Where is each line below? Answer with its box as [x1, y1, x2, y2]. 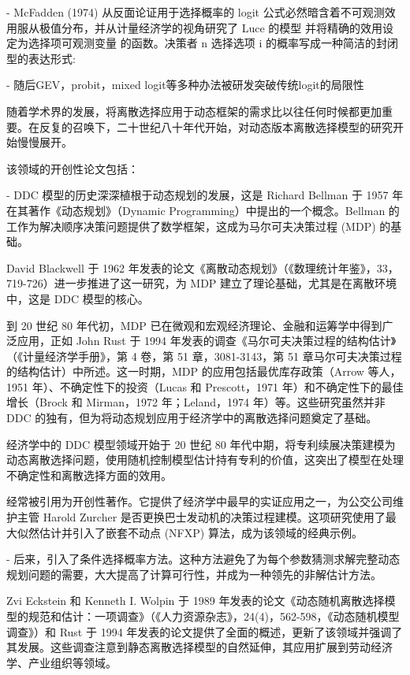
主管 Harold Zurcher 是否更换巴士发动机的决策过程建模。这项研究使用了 [17, 509, 386, 525]
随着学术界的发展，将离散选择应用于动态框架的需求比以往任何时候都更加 [6, 102, 382, 119]
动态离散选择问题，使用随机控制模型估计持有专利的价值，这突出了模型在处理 [6, 451, 404, 468]
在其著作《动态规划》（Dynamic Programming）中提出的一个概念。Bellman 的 [6, 202, 400, 218]
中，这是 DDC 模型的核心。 [6, 290, 149, 306]
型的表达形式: [6, 50, 76, 66]
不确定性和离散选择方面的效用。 [6, 466, 172, 483]
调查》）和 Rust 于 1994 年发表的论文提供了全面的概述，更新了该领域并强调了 [6, 623, 403, 640]
